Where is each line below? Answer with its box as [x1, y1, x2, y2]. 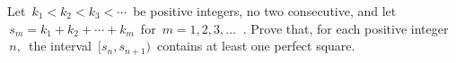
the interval [28, 36, 92, 55]
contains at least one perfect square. [157, 36, 355, 55]
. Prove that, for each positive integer [242, 19, 449, 37]
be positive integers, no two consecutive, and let [133, 2, 397, 20]
